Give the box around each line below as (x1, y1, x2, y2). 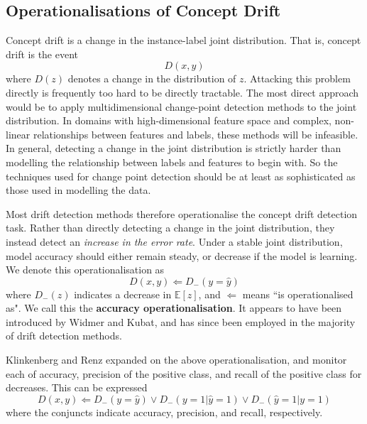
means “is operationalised (242, 286, 354, 301)
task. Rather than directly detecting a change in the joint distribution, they (6, 220, 335, 235)
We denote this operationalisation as (6, 262, 165, 277)
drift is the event (6, 46, 79, 61)
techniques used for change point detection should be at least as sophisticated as (6, 168, 356, 183)
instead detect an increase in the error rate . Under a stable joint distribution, (6, 234, 343, 249)
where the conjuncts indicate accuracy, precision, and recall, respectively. (6, 404, 323, 419)
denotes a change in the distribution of (67, 71, 236, 86)
